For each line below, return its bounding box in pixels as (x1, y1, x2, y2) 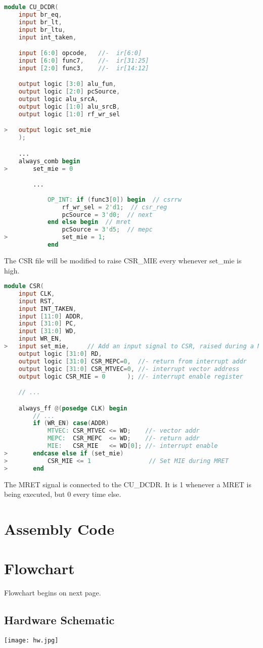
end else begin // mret (47, 218, 131, 226)
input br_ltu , (18, 26, 66, 33)
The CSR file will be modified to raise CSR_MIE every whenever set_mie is (4, 255, 242, 265)
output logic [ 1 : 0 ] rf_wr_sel (18, 110, 120, 118)
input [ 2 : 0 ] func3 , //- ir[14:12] (18, 64, 149, 72)
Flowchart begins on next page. (4, 587, 101, 598)
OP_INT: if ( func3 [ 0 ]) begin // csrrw (47, 196, 182, 203)
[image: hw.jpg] (4, 637, 59, 644)
